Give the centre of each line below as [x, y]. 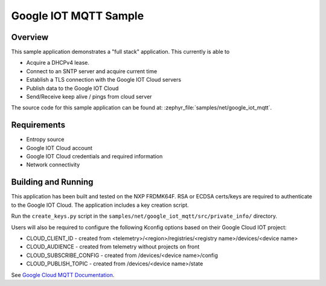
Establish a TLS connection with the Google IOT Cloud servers [104, 80]
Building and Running [52, 182]
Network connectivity [53, 165]
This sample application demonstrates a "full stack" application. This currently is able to [120, 52]
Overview [30, 37]
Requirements [38, 125]
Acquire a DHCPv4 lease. [58, 63]
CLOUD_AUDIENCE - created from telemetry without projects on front [113, 247]
